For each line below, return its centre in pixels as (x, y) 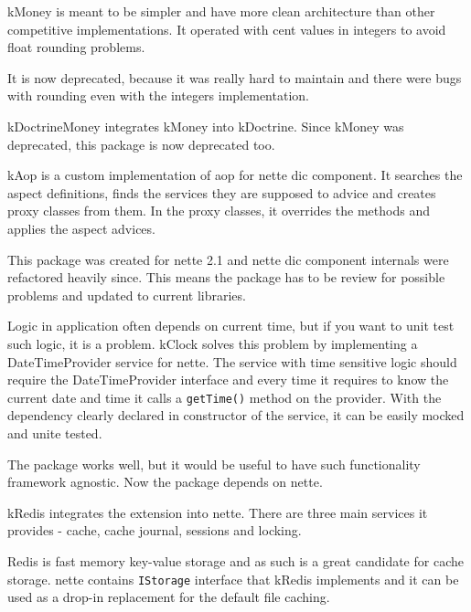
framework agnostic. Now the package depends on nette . (165, 482)
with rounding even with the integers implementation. (158, 95)
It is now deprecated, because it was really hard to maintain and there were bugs (235, 77)
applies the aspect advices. (81, 228)
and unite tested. (55, 433)
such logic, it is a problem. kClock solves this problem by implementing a (213, 343)
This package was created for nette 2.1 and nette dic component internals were (228, 259)
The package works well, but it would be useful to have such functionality (214, 464)
